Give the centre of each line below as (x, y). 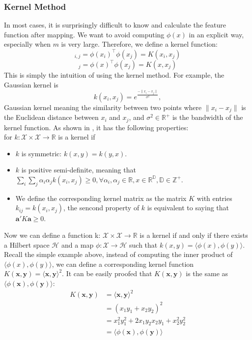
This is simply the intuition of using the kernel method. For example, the (114, 75)
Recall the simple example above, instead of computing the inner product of (118, 254)
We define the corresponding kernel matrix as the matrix (101, 198)
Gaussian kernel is (31, 84)
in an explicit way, (216, 34)
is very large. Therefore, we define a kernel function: (139, 44)
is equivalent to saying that (188, 208)
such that (143, 244)
